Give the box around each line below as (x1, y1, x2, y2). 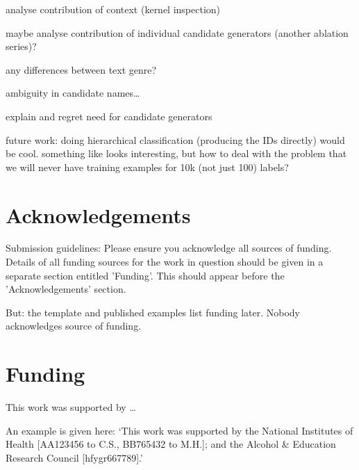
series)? (6, 39, 37, 54)
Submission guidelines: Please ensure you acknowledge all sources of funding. (6, 241, 332, 255)
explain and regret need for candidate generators (6, 108, 212, 123)
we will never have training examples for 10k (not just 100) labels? (6, 159, 289, 174)
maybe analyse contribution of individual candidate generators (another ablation (6, 25, 349, 40)
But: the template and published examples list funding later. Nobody (6, 305, 301, 319)
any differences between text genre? (6, 62, 157, 76)
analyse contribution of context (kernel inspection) (6, 2, 221, 16)
